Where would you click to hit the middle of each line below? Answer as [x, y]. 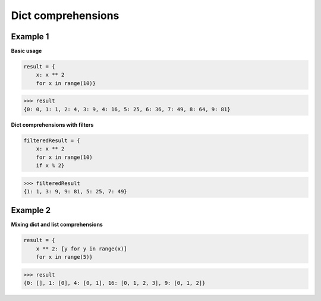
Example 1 [30, 37]
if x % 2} [50, 165]
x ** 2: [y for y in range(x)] [81, 249]
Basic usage [26, 51]
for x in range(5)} [64, 257]
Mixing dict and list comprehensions [57, 225]
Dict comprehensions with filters [52, 124]
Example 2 [31, 210]
